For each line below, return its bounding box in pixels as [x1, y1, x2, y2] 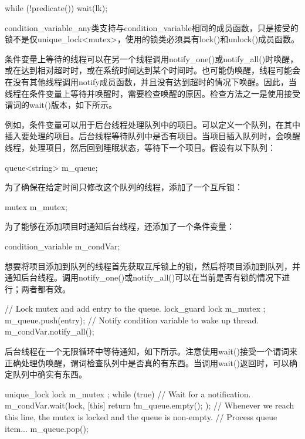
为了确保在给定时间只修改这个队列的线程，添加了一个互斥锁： [5, 181, 243, 193]
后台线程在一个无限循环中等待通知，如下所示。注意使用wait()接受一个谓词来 [5, 345, 297, 357]
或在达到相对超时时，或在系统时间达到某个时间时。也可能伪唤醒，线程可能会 [5, 64, 300, 76]
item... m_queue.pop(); [5, 422, 89, 434]
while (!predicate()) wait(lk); [5, 2, 108, 13]
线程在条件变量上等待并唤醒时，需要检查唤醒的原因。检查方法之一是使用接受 [5, 87, 300, 99]
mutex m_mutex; [5, 200, 67, 212]
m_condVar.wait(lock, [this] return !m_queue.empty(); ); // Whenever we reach [5, 399, 294, 411]
